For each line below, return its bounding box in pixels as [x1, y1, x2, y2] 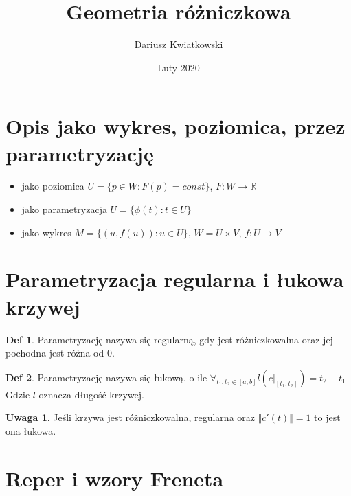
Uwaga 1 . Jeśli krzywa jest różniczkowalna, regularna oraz [5, 410, 256, 425]
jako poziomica [21, 179, 84, 193]
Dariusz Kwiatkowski [134, 37, 223, 52]
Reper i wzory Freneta [5, 464, 224, 492]
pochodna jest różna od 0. [5, 346, 115, 360]
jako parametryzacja [21, 202, 107, 216]
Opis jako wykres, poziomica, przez [5, 112, 346, 140]
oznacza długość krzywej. [38, 387, 144, 401]
